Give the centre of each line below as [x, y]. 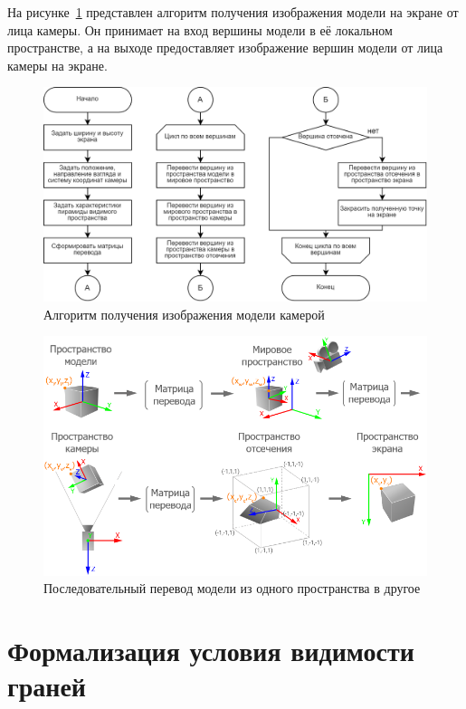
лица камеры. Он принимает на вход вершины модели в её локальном [200, 29]
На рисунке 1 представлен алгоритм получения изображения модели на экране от [233, 12]
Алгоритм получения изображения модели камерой [184, 314]
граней [47, 686]
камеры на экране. [57, 65]
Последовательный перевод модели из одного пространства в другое [232, 588]
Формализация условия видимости [211, 650]
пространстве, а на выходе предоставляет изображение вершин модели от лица [225, 48]
